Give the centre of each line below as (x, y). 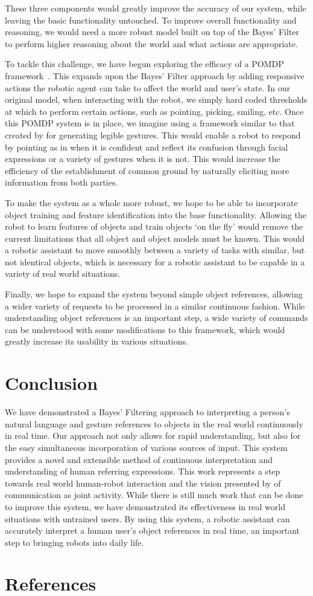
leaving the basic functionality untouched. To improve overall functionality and (151, 20)
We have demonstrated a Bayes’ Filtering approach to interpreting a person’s (147, 412)
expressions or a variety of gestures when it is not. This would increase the (143, 159)
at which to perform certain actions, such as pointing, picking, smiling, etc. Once (154, 111)
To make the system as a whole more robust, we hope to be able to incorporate (151, 202)
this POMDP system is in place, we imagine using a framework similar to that (150, 123)
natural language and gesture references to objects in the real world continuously (154, 423)
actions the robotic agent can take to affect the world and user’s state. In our (147, 87)
